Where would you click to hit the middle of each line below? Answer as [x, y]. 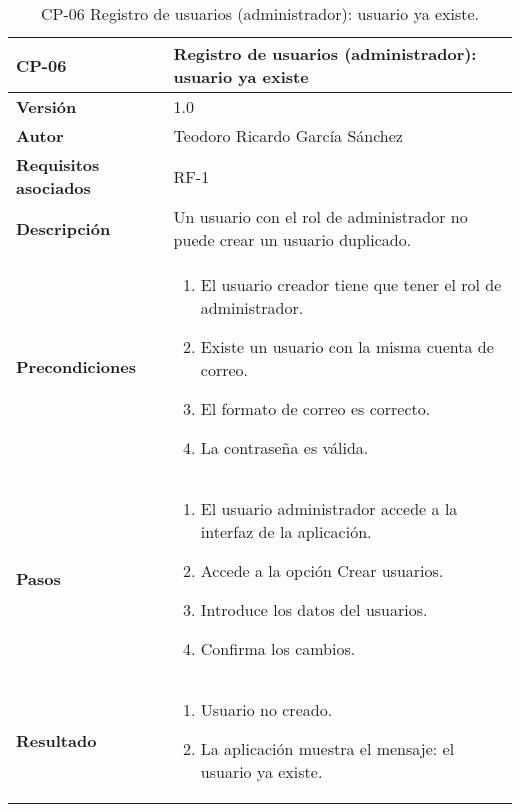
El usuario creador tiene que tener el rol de [351, 284]
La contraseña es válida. [284, 447]
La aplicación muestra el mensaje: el [327, 748]
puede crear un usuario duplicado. [292, 239]
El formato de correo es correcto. [315, 408]
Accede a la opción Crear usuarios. [322, 570]
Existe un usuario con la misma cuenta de [347, 346]
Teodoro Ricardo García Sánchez [288, 135]
